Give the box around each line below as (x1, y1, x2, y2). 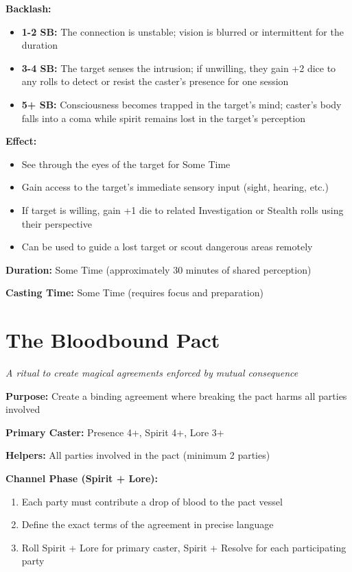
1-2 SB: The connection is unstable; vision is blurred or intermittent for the (21, 24, 344, 38)
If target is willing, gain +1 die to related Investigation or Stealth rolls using (21, 202, 344, 217)
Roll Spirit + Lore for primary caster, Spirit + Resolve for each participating (21, 540, 347, 554)
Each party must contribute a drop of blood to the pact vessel (21, 494, 283, 508)
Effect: (5, 134, 37, 148)
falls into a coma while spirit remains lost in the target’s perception (21, 110, 305, 125)
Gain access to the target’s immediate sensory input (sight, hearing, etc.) (21, 180, 329, 194)
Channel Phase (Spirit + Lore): (5, 471, 159, 485)
